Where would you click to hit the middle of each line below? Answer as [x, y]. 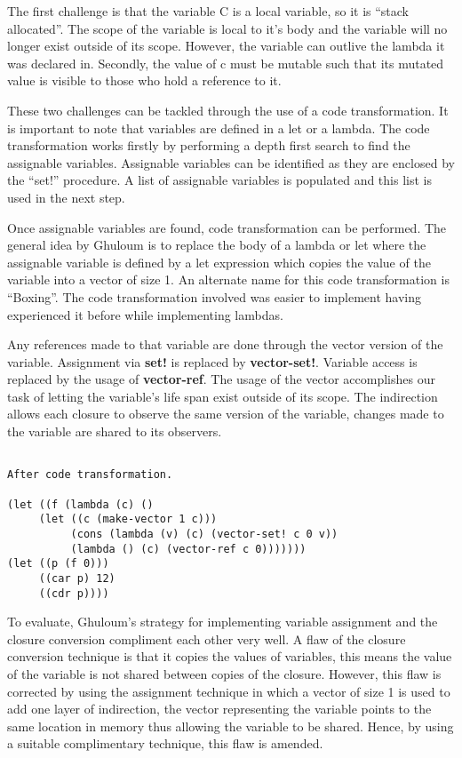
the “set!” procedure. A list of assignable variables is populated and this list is [219, 180]
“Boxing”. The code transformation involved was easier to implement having [215, 296]
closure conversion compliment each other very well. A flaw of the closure [207, 638]
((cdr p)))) [74, 593]
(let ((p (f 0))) [58, 564]
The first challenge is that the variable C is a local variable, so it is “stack [208, 11]
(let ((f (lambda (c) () [80, 504]
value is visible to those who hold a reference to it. [144, 80]
